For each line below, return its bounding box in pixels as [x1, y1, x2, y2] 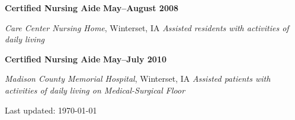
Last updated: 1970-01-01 [5, 104, 97, 116]
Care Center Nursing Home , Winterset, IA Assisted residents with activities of [5, 21, 289, 34]
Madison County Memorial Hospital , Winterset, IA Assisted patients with [5, 72, 271, 85]
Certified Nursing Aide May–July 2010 [5, 52, 167, 65]
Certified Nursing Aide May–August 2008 [5, 2, 179, 14]
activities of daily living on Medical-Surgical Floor [5, 84, 185, 96]
